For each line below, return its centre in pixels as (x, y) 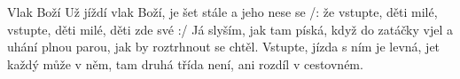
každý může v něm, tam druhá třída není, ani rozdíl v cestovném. (185, 63)
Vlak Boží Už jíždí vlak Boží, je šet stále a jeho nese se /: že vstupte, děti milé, (222, 12)
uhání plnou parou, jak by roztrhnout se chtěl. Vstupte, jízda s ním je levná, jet (224, 47)
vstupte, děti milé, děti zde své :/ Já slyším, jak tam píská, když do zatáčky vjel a (230, 29)
